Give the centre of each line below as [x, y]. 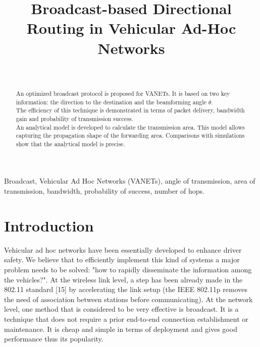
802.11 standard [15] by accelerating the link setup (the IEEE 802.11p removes [126, 289]
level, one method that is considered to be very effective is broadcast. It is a [121, 309]
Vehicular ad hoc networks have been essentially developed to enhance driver [123, 249]
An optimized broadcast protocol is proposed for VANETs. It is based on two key [123, 93]
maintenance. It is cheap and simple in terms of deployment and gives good [121, 329]
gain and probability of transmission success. [74, 118]
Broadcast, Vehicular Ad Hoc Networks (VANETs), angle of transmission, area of [130, 181]
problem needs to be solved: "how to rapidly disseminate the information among [128, 269]
